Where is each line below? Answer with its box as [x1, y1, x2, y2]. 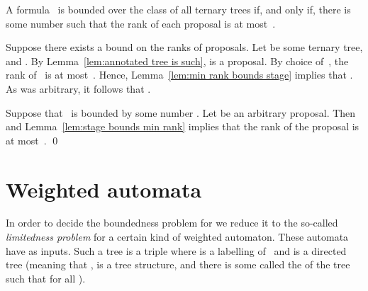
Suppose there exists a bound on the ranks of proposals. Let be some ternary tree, [6, 40, 363, 55]
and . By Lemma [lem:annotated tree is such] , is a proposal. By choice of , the [6, 53, 349, 68]
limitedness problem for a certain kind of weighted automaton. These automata [6, 229, 349, 244]
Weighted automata [6, 174, 202, 203]
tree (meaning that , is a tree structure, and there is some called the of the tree [6, 257, 350, 272]
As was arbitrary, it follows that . [6, 81, 151, 96]
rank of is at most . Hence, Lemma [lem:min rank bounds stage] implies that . [6, 67, 353, 82]
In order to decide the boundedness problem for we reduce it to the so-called [6, 215, 338, 230]
